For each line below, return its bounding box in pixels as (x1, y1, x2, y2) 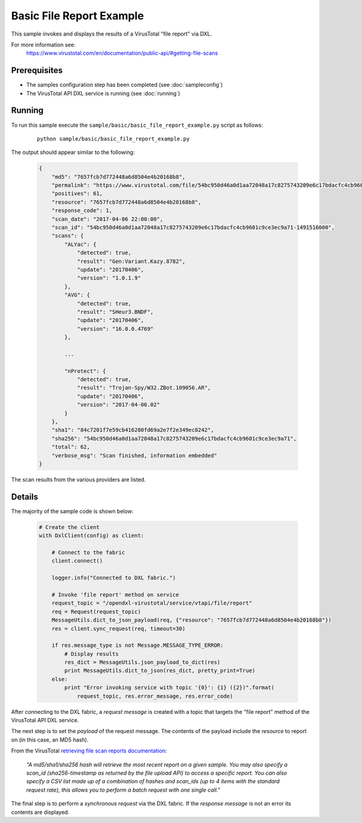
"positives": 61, (51, 190, 103, 197)
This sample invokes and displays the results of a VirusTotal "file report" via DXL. (11, 30, 212, 37)
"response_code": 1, (51, 207, 113, 214)
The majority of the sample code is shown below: (11, 507, 134, 515)
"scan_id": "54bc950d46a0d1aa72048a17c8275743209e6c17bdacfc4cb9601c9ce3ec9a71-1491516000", (51, 224, 335, 231)
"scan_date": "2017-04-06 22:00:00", (51, 215, 164, 223)
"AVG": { (64, 291, 91, 299)
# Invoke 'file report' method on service (51, 591, 179, 598)
